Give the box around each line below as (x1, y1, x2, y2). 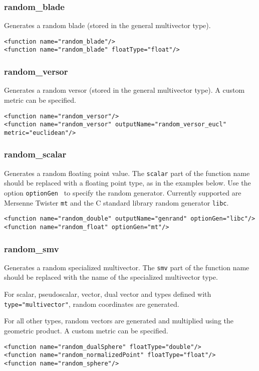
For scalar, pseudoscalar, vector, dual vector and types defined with (4, 289, 211, 299)
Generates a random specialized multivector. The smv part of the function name (4, 262, 249, 272)
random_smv (4, 242, 59, 255)
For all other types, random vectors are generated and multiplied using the (4, 315, 234, 326)
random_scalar (4, 148, 67, 160)
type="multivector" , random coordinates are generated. (4, 298, 179, 309)
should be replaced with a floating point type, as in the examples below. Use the (4, 177, 251, 188)
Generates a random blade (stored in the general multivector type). (4, 20, 211, 31)
